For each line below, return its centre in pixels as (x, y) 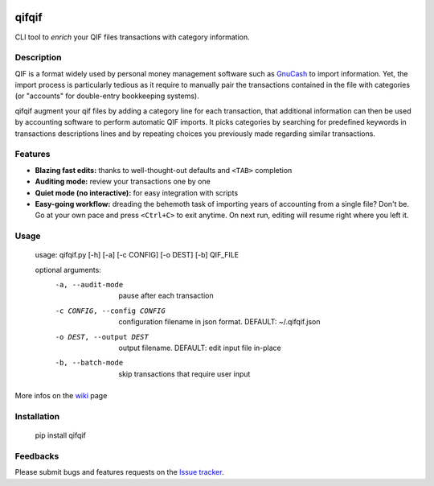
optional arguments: (68, 270)
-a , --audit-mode (89, 285)
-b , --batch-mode (89, 363)
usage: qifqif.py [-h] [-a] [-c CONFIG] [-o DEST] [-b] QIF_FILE (137, 255)
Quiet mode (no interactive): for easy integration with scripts (137, 192)
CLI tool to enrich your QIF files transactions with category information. (132, 37)
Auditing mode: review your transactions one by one (123, 182)
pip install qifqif (60, 435)
